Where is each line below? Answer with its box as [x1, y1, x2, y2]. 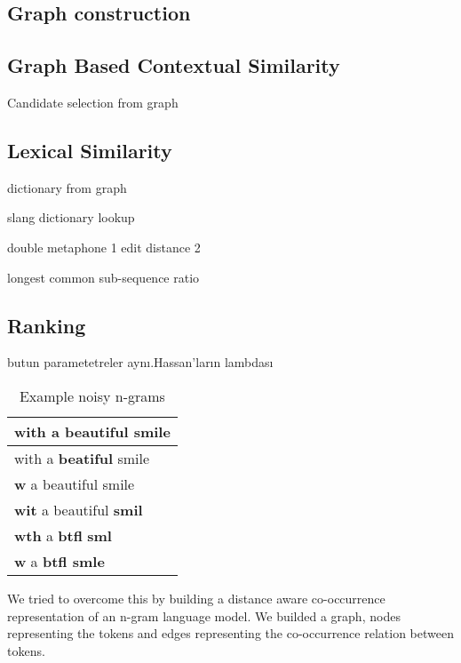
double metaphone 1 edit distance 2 [7, 237, 201, 256]
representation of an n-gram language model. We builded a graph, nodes [7, 606, 401, 625]
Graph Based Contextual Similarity [7, 52, 340, 79]
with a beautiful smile [14, 420, 171, 442]
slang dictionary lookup [7, 208, 135, 227]
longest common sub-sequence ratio [7, 268, 200, 286]
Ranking [7, 311, 86, 339]
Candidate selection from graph [7, 92, 179, 111]
